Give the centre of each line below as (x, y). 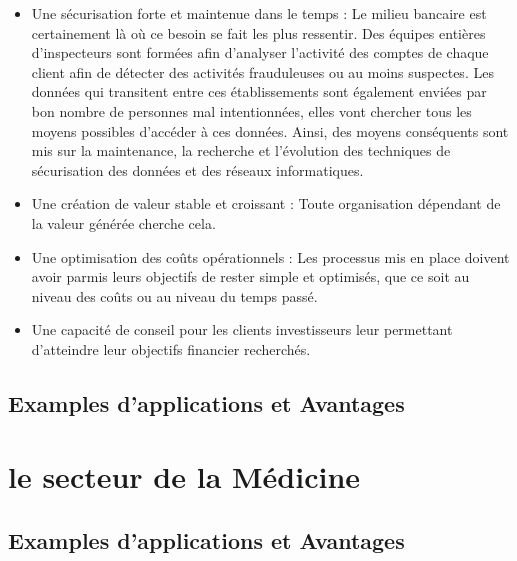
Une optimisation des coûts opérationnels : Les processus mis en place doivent (270, 256)
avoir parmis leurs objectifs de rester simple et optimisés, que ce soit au (250, 276)
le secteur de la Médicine (184, 476)
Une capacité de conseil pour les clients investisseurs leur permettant (242, 329)
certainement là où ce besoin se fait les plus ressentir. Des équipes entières (258, 32)
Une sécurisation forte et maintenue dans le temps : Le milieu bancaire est (259, 13)
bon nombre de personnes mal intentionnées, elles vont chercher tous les (251, 110)
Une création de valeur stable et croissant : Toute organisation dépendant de (266, 203)
